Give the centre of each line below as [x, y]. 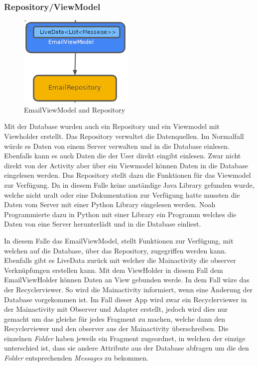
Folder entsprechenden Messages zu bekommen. [76, 358]
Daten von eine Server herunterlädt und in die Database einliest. [103, 224]
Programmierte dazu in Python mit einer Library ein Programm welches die [120, 214]
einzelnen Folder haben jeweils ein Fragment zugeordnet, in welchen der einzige [125, 338]
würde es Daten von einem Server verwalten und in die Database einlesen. [117, 146]
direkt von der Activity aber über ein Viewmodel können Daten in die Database [126, 165]
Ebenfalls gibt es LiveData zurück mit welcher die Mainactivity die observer [120, 260]
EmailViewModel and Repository [75, 109]
